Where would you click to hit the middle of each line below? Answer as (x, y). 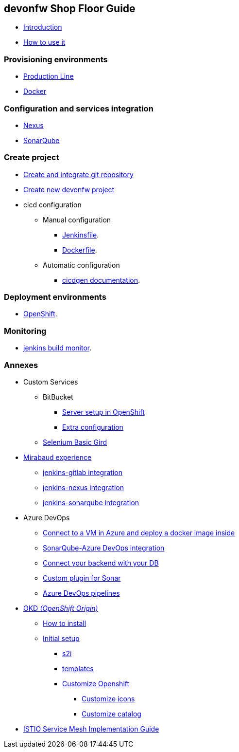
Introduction (43, 27)
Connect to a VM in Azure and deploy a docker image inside (139, 532)
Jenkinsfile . (81, 235)
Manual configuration (77, 220)
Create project (32, 157)
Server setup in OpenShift (103, 412)
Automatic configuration (81, 265)
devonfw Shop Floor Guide (70, 9)
